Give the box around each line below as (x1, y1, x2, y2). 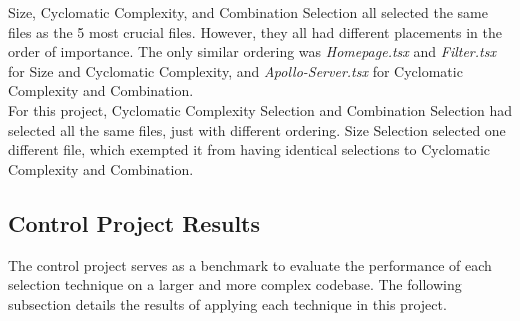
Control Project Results (8, 207, 260, 238)
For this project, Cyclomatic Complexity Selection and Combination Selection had (8, 99, 512, 120)
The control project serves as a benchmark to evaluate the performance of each (8, 254, 492, 275)
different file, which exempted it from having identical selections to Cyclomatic (8, 139, 491, 160)
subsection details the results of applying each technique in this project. (8, 293, 447, 314)
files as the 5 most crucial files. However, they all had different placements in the (8, 21, 502, 42)
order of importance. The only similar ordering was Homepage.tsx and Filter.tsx (8, 41, 496, 62)
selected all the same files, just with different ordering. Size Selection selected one (8, 119, 506, 140)
